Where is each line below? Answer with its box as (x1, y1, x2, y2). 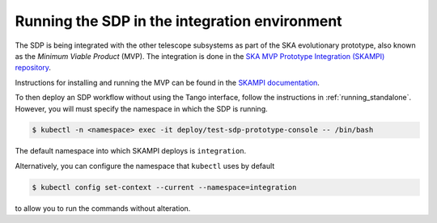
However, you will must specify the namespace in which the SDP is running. (15, 103, 269, 113)
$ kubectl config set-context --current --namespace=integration (32, 183, 297, 191)
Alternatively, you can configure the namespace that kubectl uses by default (15, 161, 275, 170)
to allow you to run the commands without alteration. (15, 203, 191, 213)
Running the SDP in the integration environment (15, 12, 343, 30)
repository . (15, 63, 52, 73)
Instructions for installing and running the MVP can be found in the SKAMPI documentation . (15, 78, 320, 87)
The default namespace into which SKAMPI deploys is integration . (15, 146, 247, 156)
